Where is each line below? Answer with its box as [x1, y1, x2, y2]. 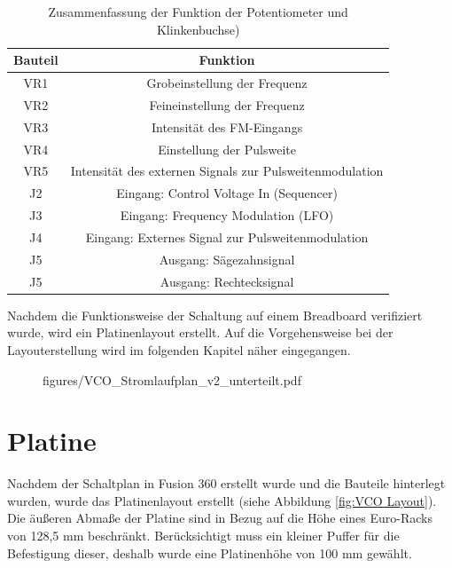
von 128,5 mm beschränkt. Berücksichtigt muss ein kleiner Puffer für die [7, 526, 400, 544]
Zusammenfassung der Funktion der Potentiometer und [48, 3, 348, 20]
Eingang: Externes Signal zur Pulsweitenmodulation [85, 227, 369, 246]
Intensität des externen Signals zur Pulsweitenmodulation [70, 162, 384, 180]
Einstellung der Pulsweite [158, 139, 296, 158]
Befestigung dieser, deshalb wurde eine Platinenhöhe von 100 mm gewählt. [7, 543, 412, 562]
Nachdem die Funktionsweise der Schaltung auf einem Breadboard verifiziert [7, 305, 423, 324]
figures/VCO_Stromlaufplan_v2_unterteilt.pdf [43, 370, 301, 389]
